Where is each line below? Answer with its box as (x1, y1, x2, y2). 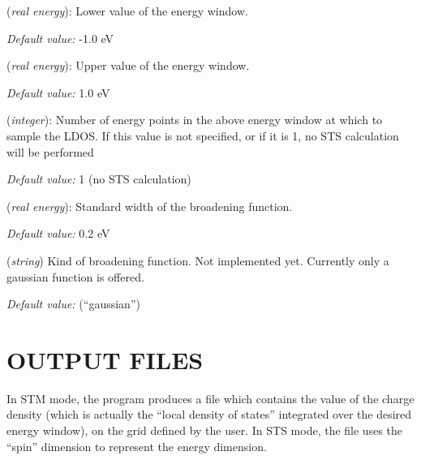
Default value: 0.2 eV (6, 225, 110, 242)
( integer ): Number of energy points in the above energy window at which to (6, 111, 383, 128)
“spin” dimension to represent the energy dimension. (6, 437, 267, 454)
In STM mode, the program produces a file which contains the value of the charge (6, 389, 415, 406)
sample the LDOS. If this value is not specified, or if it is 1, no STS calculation (6, 127, 399, 144)
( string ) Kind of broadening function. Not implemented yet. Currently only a (6, 251, 389, 269)
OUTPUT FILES (6, 342, 204, 376)
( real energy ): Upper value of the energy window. (6, 57, 250, 74)
